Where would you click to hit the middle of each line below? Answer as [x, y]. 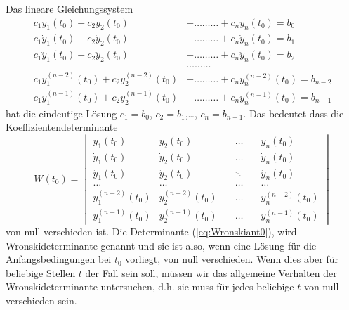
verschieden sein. [41, 301]
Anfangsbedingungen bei [59, 259]
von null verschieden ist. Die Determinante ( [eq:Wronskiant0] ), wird [151, 232]
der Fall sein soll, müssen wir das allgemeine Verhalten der [211, 272]
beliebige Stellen [41, 272]
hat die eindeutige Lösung [61, 113]
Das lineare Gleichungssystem [70, 8]
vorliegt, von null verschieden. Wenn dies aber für [232, 259]
